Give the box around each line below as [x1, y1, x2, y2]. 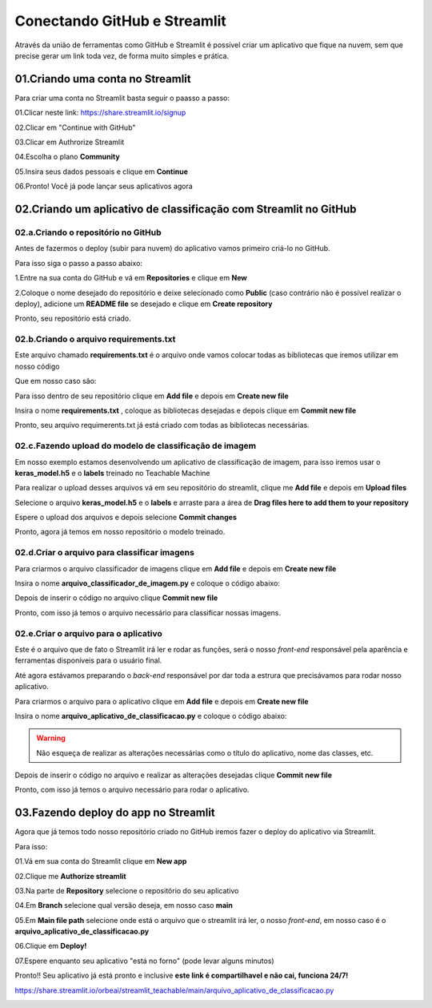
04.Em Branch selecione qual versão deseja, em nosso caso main [14, 901, 234, 910]
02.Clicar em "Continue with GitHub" [14, 123, 136, 132]
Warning [36, 733, 66, 743]
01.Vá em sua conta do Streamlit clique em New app [14, 857, 187, 866]
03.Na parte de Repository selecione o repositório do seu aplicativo [14, 885, 239, 895]
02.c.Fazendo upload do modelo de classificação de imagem [14, 441, 256, 452]
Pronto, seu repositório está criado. [14, 313, 131, 324]
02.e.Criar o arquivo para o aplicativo [14, 627, 163, 639]
